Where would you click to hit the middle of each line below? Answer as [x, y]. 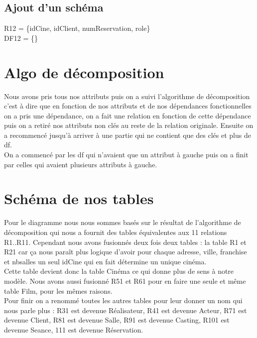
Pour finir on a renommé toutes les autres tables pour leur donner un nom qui [123, 300]
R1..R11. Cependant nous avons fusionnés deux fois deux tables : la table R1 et [125, 242]
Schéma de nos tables [79, 198]
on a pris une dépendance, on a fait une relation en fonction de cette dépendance [128, 115]
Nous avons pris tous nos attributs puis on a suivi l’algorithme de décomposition [127, 96]
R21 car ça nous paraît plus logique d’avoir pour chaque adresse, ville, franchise [126, 252]
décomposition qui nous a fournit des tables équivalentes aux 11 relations [116, 232]
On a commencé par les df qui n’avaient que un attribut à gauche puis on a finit [126, 155]
